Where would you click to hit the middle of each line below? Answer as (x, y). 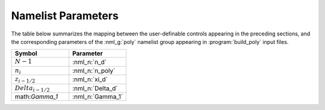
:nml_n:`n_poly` (94, 70)
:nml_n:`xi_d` (90, 79)
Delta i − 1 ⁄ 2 (32, 89)
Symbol (26, 53)
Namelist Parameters (65, 16)
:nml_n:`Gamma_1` (98, 96)
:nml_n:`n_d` (90, 62)
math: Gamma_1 (36, 96)
